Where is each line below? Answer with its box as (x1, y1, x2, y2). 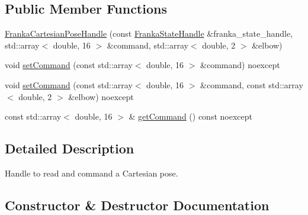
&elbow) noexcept (68, 90, 134, 102)
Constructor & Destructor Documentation (5, 195, 269, 214)
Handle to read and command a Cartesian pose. (5, 166, 178, 179)
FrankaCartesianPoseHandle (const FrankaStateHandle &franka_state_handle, (5, 27, 293, 40)
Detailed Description (5, 139, 134, 158)
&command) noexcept (200, 59, 280, 71)
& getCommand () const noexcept (129, 110, 252, 123)
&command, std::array (107, 38, 188, 51)
